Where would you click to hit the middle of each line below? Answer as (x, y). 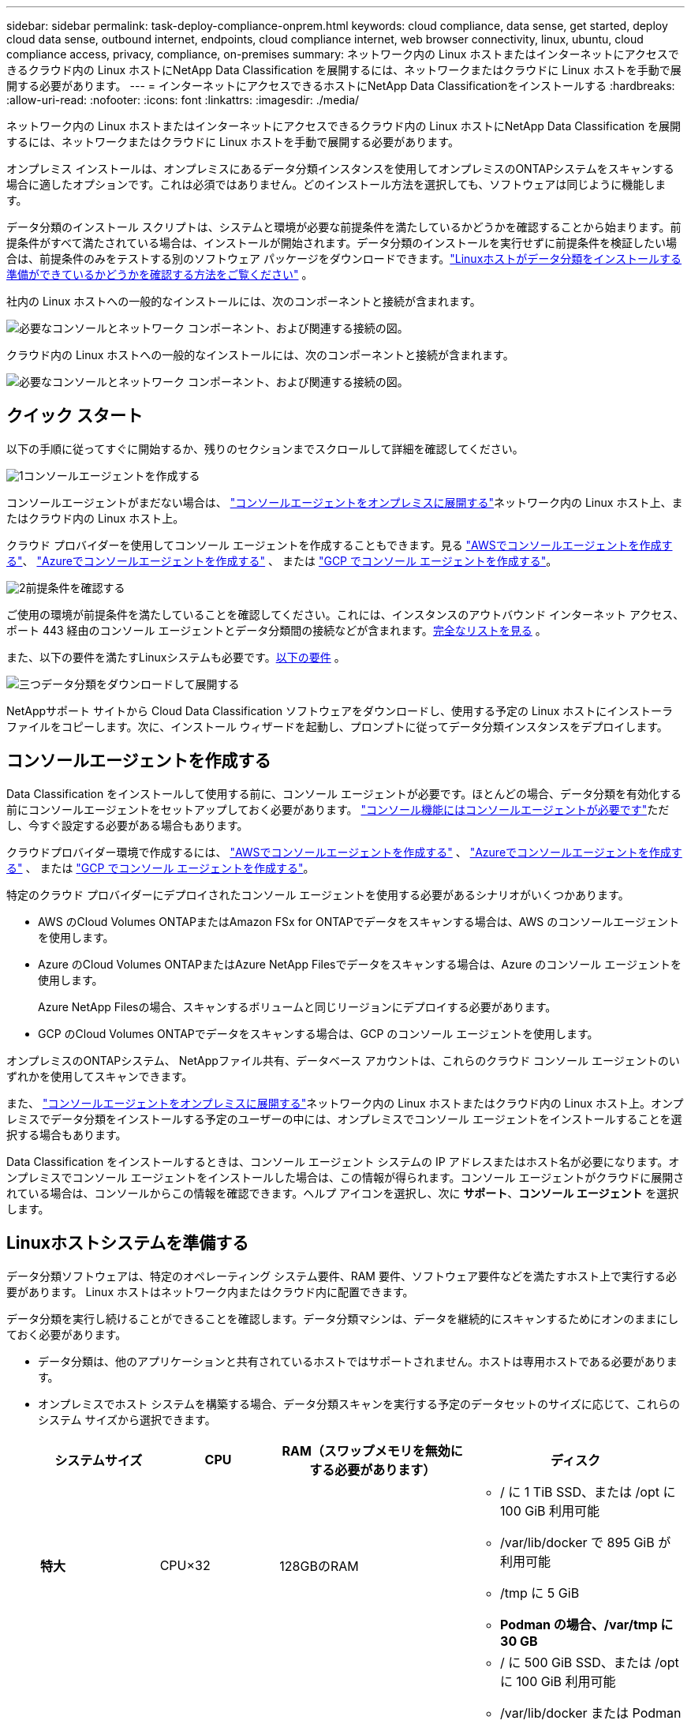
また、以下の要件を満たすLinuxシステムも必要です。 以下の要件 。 (176, 657)
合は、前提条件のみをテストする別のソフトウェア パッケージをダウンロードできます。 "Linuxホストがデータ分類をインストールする (344, 259)
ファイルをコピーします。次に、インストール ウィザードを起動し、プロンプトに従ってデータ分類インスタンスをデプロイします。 (337, 726)
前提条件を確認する (75, 587)
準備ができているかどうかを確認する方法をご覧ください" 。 (160, 274)
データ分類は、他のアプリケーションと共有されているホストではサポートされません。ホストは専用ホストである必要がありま (358, 1361)
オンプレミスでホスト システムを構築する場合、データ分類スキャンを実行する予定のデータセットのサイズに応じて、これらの (359, 1404)
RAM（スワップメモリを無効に (372, 1450)
